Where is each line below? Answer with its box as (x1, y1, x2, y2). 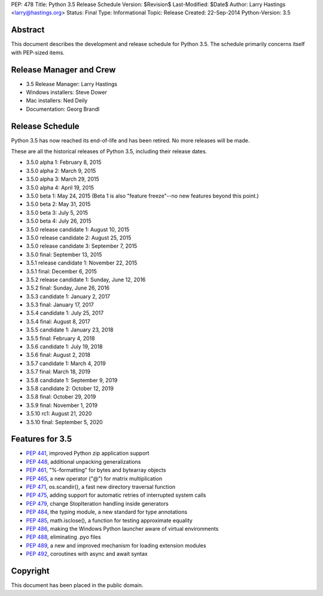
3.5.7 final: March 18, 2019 (26, 368, 91, 375)
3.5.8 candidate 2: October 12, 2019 (26, 385, 114, 392)
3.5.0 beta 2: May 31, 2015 (26, 200, 91, 208)
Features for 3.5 (11, 434, 72, 444)
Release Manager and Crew (11, 65, 116, 75)
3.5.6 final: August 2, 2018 (26, 351, 91, 358)
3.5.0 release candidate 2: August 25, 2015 (26, 234, 132, 241)
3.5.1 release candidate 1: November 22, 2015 (26, 259, 138, 266)
